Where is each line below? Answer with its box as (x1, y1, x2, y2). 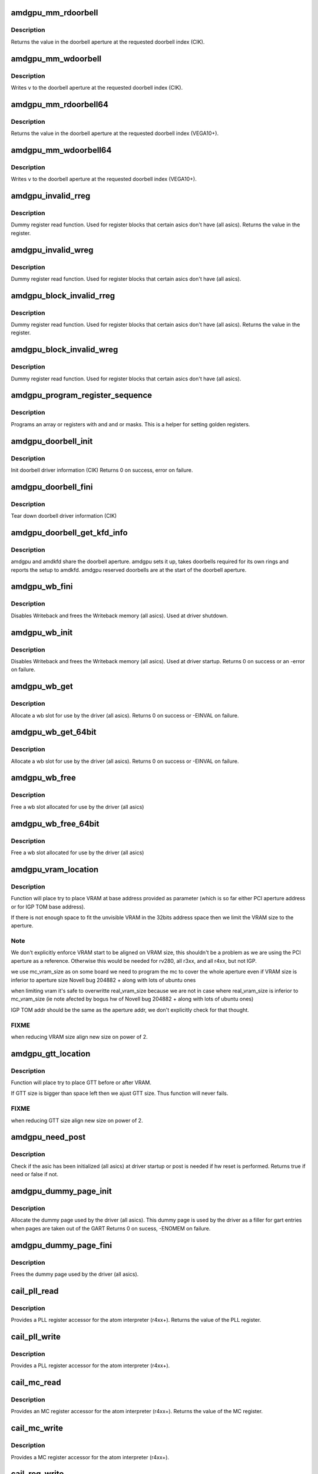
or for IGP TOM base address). (11, 903, 85, 910)
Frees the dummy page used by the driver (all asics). (11, 1271, 139, 1278)
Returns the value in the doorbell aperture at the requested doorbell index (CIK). (11, 38, 205, 45)
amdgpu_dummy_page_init (11, 1186, 112, 1196)
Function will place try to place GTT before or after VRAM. (11, 1079, 152, 1086)
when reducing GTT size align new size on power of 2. (11, 1117, 144, 1124)
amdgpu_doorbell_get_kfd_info (11, 528, 128, 538)
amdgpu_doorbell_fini (11, 482, 93, 492)
